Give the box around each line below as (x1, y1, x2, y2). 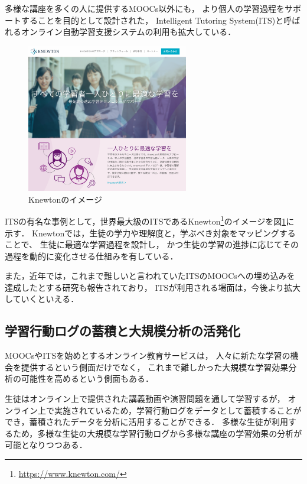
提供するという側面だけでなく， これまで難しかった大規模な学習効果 (21, 360, 289, 373)
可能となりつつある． (5, 438, 87, 451)
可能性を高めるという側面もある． (21, 372, 153, 385)
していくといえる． (5, 293, 79, 305)
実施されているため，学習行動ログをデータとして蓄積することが (54, 404, 302, 416)
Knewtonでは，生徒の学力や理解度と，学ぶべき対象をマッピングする (32, 226, 296, 239)
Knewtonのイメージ (28, 193, 102, 205)
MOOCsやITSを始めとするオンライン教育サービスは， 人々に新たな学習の (5, 349, 290, 362)
